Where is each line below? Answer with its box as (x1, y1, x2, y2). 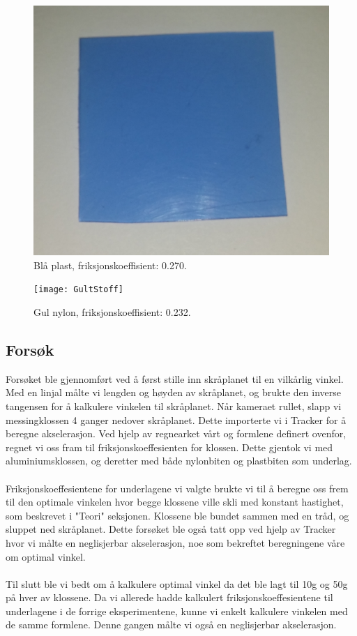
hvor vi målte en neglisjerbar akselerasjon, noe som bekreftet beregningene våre (6, 535, 345, 550)
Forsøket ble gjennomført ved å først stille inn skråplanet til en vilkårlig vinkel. (6, 371, 344, 386)
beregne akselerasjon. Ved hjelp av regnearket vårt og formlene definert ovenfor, (6, 426, 347, 441)
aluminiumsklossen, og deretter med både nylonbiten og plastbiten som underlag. (6, 453, 352, 468)
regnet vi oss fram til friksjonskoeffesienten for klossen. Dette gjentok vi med (6, 439, 333, 454)
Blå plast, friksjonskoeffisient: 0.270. (33, 257, 187, 272)
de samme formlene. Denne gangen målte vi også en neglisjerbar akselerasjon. (6, 617, 337, 632)
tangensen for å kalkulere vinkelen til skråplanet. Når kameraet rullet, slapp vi (6, 398, 342, 413)
